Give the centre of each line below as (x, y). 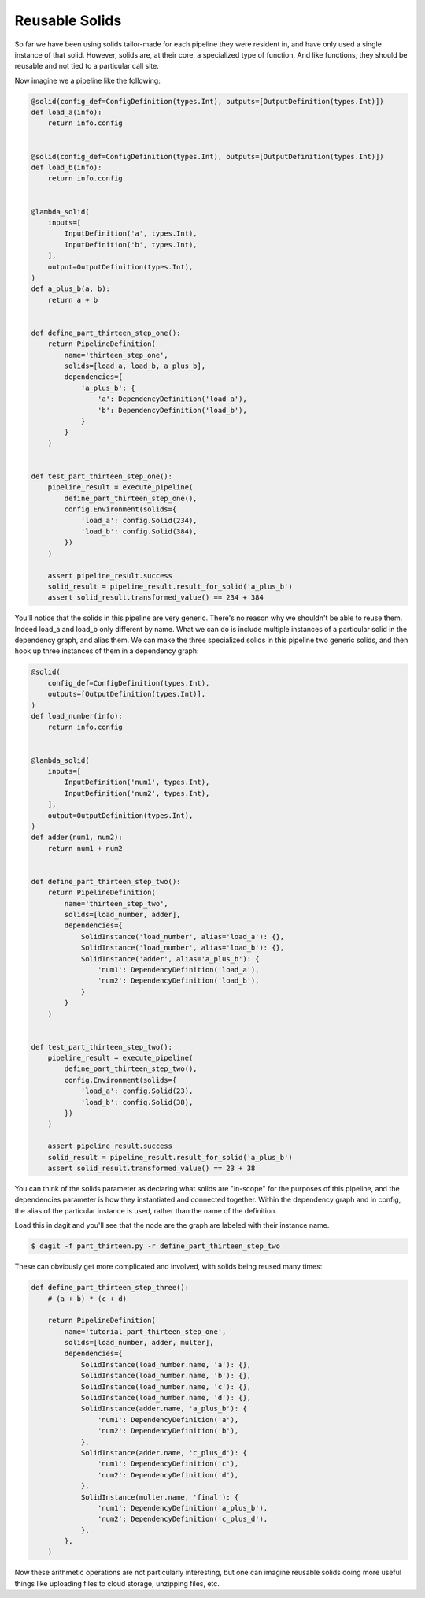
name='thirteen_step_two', (116, 903)
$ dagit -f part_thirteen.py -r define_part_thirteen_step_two (156, 1246)
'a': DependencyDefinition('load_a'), (172, 399)
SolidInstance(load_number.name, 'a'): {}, (166, 1364)
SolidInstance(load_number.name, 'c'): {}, (166, 1386)
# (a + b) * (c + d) (87, 1299)
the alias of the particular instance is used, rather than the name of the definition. (146, 1210)
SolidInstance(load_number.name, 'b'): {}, (166, 1376)
